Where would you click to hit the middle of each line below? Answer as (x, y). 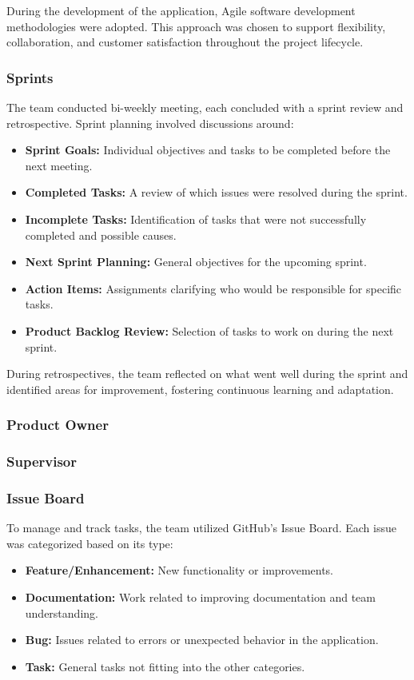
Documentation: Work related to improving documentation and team (200, 597)
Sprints (30, 77)
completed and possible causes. (101, 235)
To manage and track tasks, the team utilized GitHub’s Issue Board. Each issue (201, 528)
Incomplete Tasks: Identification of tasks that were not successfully (196, 219)
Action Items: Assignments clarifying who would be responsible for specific (213, 288)
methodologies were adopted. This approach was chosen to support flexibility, (196, 26)
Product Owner (58, 425)
